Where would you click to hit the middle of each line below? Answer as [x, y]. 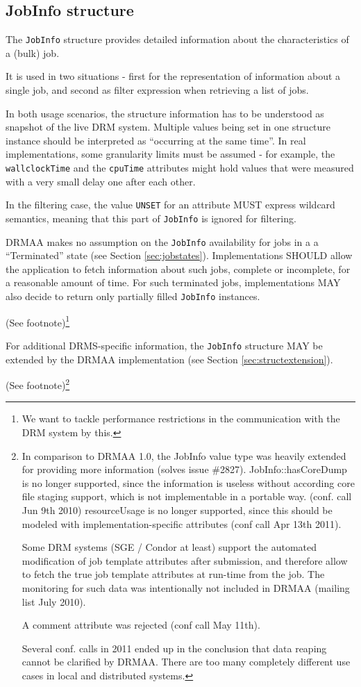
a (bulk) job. [33, 52]
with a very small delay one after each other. [101, 181]
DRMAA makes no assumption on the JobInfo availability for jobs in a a [162, 241]
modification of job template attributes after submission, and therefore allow [185, 560]
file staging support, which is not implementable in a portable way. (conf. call [187, 496]
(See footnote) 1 [38, 321]
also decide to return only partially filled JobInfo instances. [133, 296]
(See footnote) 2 [38, 384]
